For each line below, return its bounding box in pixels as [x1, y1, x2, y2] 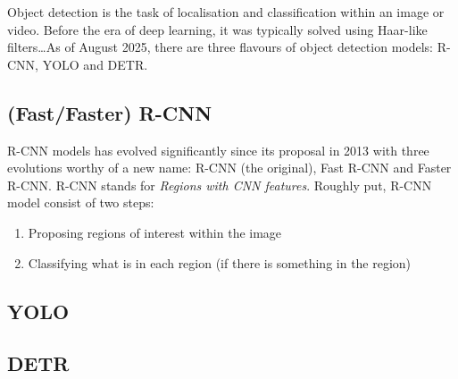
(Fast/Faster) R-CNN [7, 98, 212, 126]
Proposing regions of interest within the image [28, 223, 282, 241]
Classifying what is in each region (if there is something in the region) [28, 253, 412, 272]
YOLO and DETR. [42, 55, 148, 73]
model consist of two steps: [7, 193, 154, 212]
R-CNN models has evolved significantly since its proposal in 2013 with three [7, 140, 429, 159]
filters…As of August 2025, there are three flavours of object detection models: [7, 38, 433, 56]
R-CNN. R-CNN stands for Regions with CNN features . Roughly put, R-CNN [7, 175, 432, 194]
